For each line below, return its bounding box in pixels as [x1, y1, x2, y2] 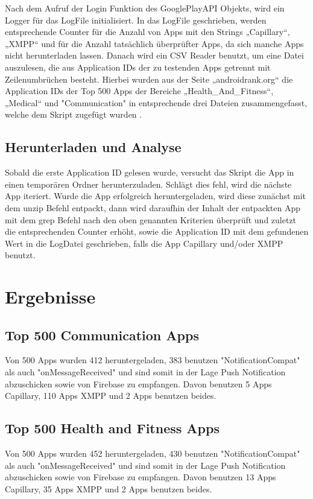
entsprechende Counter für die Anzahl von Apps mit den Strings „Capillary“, [5, 25, 290, 38]
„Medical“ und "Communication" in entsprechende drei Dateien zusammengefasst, [5, 96, 308, 109]
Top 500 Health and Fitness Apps [5, 419, 220, 437]
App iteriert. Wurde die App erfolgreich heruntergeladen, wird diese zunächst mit [5, 189, 306, 202]
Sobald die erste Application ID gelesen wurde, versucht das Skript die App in [5, 166, 294, 179]
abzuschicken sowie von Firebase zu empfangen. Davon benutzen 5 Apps [5, 377, 272, 390]
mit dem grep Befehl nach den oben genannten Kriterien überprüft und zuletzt [5, 213, 297, 226]
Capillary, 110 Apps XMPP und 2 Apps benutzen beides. [5, 389, 217, 402]
